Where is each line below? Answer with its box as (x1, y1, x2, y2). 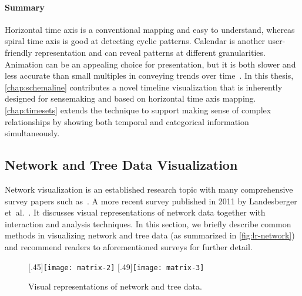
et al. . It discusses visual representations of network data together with (5, 206, 266, 218)
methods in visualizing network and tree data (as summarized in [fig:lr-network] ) (5, 229, 295, 241)
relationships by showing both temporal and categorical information (5, 115, 249, 127)
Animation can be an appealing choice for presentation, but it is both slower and (5, 58, 296, 70)
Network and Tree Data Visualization (5, 156, 238, 174)
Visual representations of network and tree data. (28, 280, 202, 292)
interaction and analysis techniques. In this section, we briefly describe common (5, 217, 291, 230)
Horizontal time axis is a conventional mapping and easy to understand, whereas (5, 23, 295, 35)
